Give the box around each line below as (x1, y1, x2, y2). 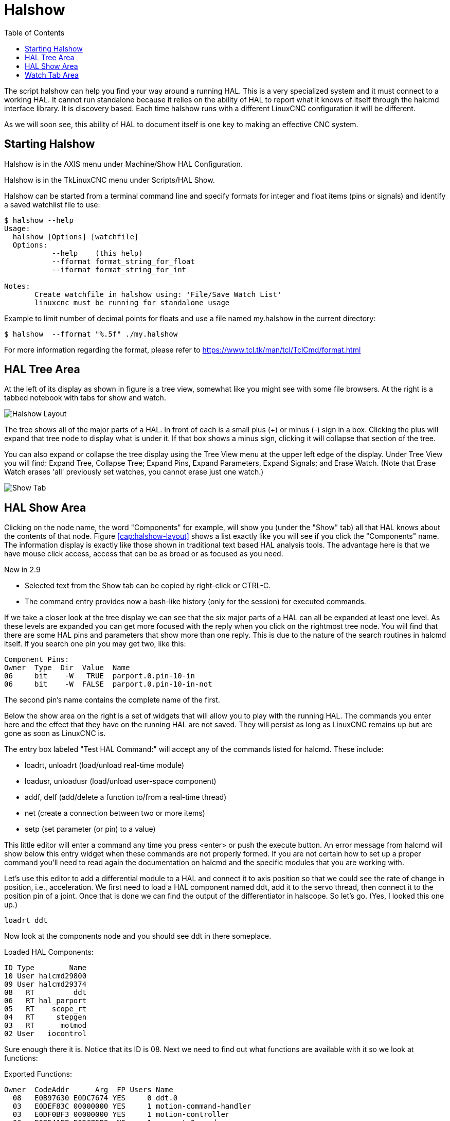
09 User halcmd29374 (4, 980, 87, 989)
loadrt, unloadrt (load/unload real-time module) (25, 761, 185, 770)
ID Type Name (4, 964, 87, 972)
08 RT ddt (4, 988, 87, 997)
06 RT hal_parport (4, 996, 87, 1005)
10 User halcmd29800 (4, 972, 87, 980)
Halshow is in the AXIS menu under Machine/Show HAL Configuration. (4, 159, 243, 168)
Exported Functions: (4, 1070, 73, 1079)
